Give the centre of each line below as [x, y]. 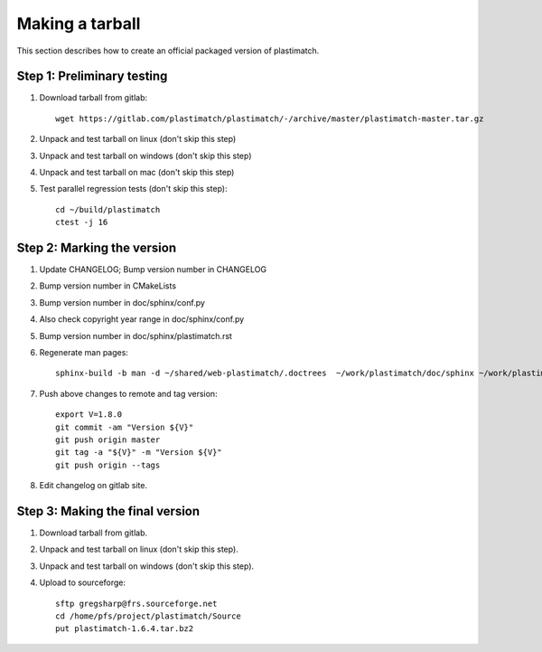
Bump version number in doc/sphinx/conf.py [122, 302]
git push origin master [108, 440]
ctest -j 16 [82, 222]
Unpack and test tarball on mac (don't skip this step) [137, 173]
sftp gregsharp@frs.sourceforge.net [136, 603]
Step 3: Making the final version [108, 511]
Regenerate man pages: [84, 353]
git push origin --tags [108, 465]
